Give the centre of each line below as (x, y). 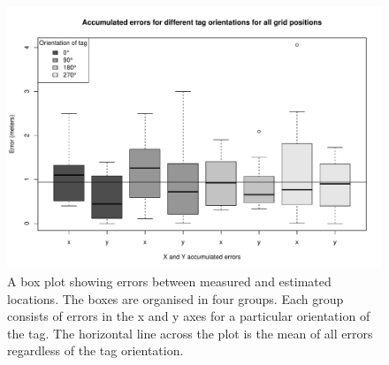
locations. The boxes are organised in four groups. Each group (175, 298)
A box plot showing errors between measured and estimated (169, 281)
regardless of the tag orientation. (95, 350)
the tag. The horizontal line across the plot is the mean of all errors (190, 333)
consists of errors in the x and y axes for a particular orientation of (189, 316)
